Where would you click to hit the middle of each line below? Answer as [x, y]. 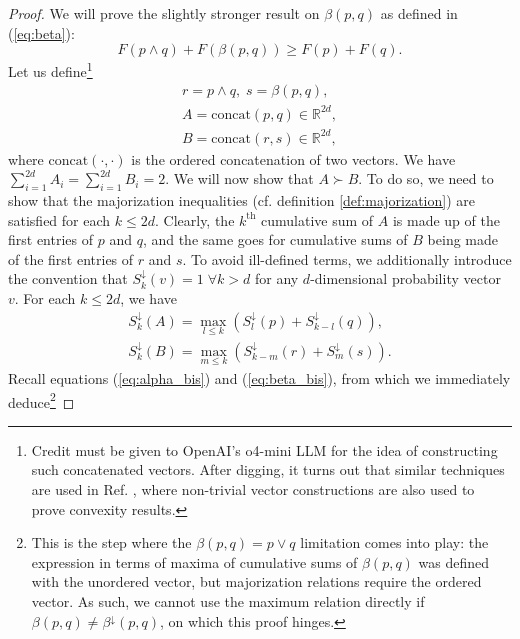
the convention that [68, 278]
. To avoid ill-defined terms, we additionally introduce [347, 258]
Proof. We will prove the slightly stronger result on [164, 13]
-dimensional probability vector [405, 278]
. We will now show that [239, 178]
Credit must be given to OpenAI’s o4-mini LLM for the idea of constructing [264, 449]
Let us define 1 [50, 69]
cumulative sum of [317, 219]
